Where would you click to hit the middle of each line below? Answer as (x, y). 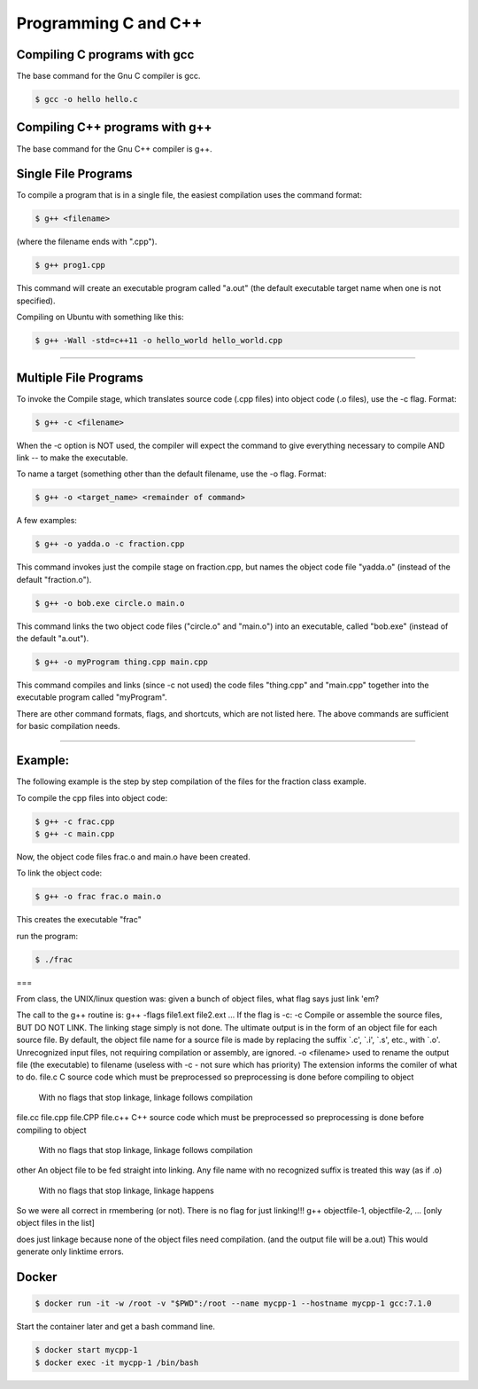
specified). (36, 301)
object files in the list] (55, 1223)
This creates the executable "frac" (79, 920)
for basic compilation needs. (68, 726)
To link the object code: (59, 873)
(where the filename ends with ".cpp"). (87, 242)
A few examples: (46, 521)
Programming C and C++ (109, 23)
